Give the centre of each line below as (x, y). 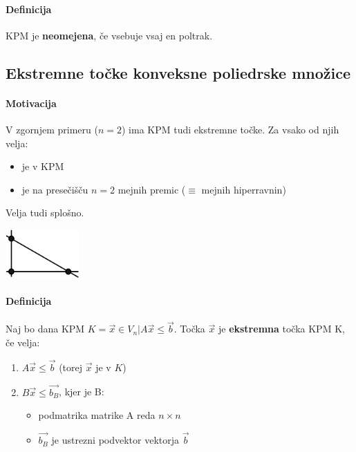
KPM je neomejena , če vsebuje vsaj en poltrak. (109, 35)
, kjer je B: (82, 392)
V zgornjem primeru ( (52, 129)
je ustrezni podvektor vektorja (115, 440)
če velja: (23, 342)
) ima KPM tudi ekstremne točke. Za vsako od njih (230, 129)
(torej (71, 367)
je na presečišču (55, 189)
